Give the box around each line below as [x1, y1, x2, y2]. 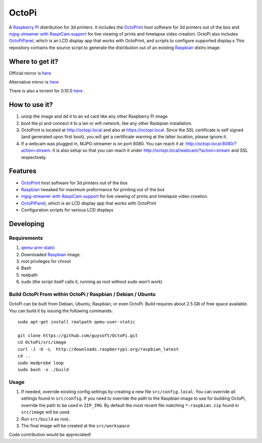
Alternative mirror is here [9, 79, 59, 85]
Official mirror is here [9, 70, 51, 76]
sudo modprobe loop [17, 360, 64, 366]
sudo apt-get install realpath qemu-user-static [17, 319, 135, 325]
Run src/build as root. [21, 416, 70, 422]
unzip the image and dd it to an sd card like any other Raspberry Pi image [21, 113, 168, 119]
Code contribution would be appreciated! [9, 432, 91, 438]
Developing [9, 219, 45, 228]
